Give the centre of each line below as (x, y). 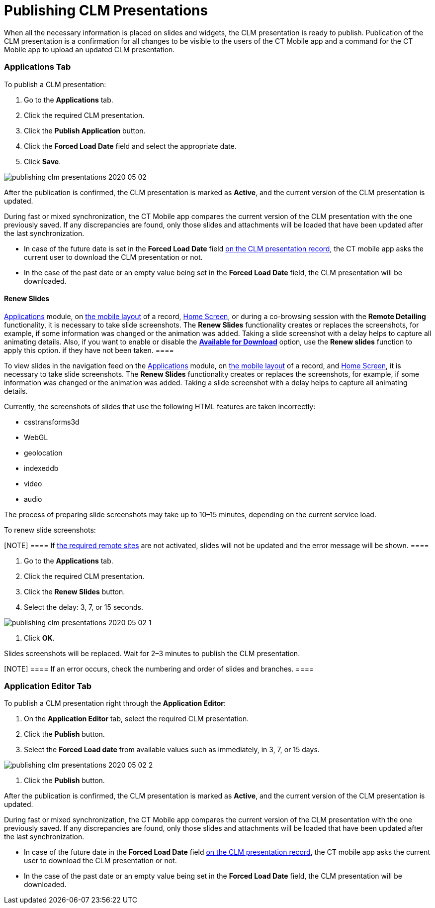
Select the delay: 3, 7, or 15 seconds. (84, 607)
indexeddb (41, 468)
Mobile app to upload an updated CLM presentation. (89, 49)
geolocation (43, 453)
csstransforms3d (52, 422)
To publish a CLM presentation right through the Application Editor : (115, 703)
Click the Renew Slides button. (75, 591)
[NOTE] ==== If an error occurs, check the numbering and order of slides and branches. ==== (159, 669)
